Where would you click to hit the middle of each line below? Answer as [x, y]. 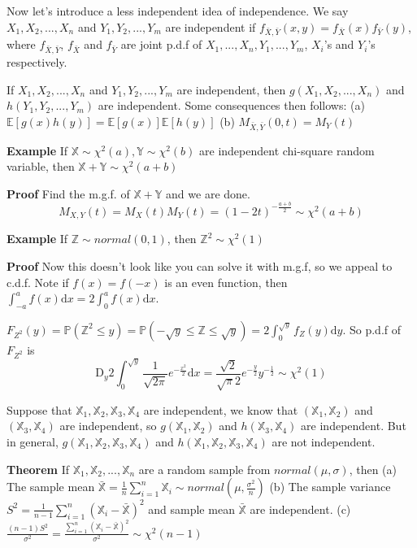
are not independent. [324, 442]
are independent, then [231, 89]
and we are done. [208, 193]
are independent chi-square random [287, 150]
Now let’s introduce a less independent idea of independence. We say [178, 11]
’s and [339, 44]
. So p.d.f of [372, 329]
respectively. [37, 62]
